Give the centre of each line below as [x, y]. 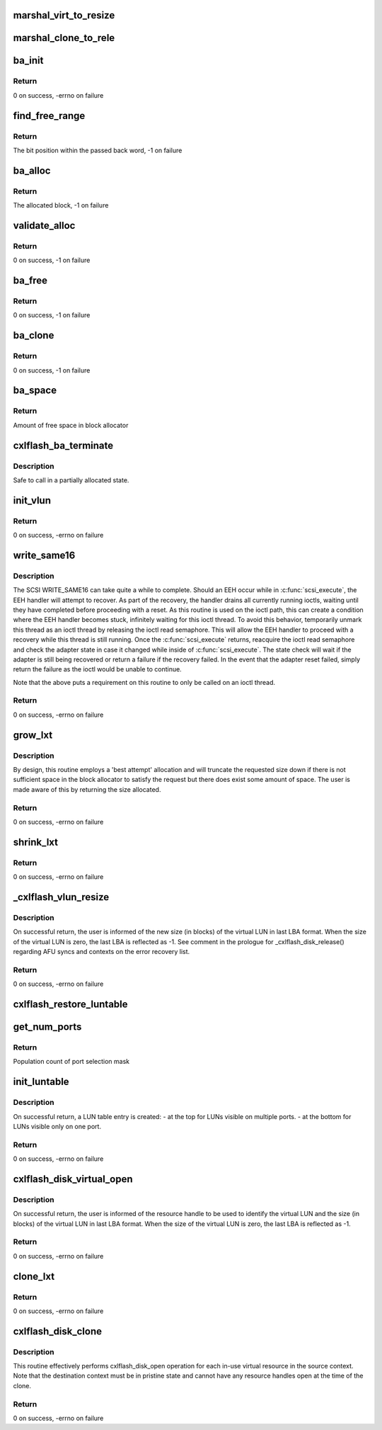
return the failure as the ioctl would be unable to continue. [97, 669]
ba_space [35, 391]
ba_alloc [32, 170]
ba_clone [34, 335]
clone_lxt [34, 1276]
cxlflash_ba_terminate [63, 445]
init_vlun [32, 500]
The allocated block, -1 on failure [61, 205]
